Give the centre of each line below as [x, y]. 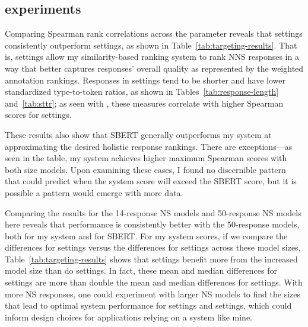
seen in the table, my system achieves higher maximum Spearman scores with [146, 158]
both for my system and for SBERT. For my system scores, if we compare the [146, 235]
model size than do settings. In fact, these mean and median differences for [141, 270]
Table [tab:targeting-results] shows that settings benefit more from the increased [151, 259]
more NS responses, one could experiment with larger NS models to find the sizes [153, 294]
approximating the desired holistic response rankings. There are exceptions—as [149, 146]
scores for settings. [38, 115]
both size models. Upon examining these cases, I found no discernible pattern [145, 169]
